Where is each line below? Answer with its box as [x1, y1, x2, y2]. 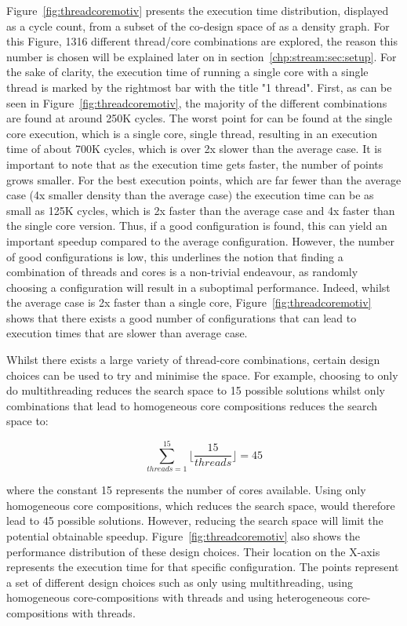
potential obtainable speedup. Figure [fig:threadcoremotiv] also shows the [6, 527, 361, 544]
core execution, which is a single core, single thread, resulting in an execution [6, 125, 377, 141]
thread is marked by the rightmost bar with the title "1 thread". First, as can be [6, 78, 392, 95]
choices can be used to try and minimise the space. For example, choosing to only [6, 366, 398, 383]
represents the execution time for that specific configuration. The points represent [6, 559, 399, 575]
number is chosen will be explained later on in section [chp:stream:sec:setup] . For [6, 48, 397, 64]
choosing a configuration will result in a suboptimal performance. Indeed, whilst [6, 278, 391, 295]
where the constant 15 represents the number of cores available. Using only [6, 482, 366, 498]
